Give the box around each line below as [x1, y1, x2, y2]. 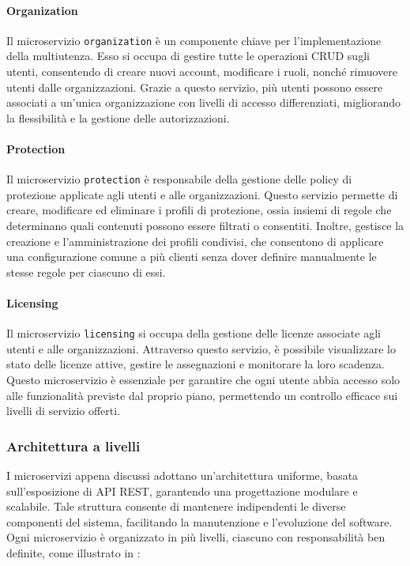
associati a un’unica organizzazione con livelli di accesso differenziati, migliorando [6, 94, 401, 111]
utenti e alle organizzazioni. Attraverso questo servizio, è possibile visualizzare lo [6, 340, 396, 357]
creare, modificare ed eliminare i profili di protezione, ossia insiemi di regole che [6, 202, 392, 218]
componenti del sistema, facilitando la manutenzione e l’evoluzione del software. [6, 513, 393, 530]
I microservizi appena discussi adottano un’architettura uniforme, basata [6, 467, 359, 484]
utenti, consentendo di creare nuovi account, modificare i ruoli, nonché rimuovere [6, 63, 397, 80]
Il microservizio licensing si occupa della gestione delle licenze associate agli [6, 325, 381, 341]
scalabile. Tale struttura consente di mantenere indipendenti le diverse [6, 498, 346, 515]
